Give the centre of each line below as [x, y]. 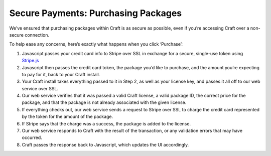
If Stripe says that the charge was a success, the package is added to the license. [106, 123]
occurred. [32, 137]
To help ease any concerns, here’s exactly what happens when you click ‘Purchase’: [96, 44]
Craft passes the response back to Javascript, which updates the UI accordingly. [105, 144]
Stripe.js [30, 61]
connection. [37, 35]
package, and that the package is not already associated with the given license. [104, 102]
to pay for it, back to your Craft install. [61, 74]
